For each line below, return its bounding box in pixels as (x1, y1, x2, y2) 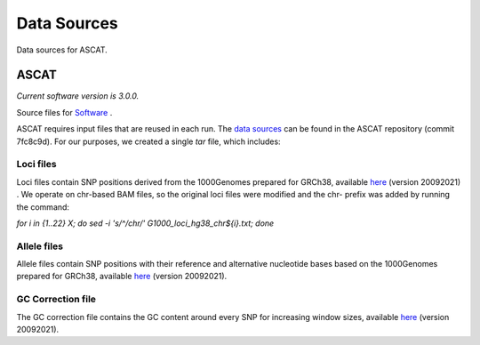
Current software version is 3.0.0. (16, 91, 140, 101)
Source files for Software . (16, 107, 113, 117)
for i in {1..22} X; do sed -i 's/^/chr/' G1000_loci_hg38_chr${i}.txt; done (16, 218, 275, 229)
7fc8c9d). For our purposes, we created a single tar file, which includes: (16, 136, 281, 147)
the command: (16, 201, 70, 213)
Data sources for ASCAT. (16, 44, 108, 55)
